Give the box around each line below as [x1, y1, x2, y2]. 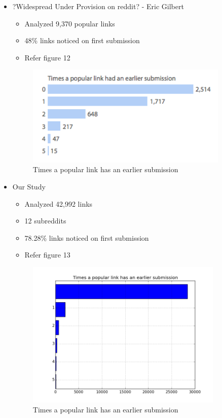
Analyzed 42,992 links [24, 198, 93, 209]
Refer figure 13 [24, 249, 70, 260]
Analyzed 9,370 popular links [24, 18, 115, 28]
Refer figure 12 [24, 52, 70, 62]
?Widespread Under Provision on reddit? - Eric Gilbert [12, 1, 184, 11]
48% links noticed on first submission [24, 35, 140, 46]
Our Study [12, 181, 46, 191]
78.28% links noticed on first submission [24, 232, 149, 243]
